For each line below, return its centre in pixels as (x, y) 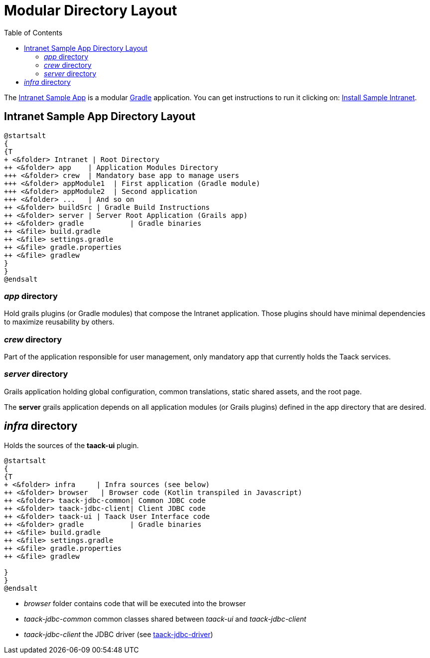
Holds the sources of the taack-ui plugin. (72, 445)
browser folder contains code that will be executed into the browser (135, 603)
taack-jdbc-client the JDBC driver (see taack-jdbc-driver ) (119, 634)
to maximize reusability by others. (59, 322)
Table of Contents (33, 32)
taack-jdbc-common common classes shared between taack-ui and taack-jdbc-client (165, 619)
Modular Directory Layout (91, 10)
